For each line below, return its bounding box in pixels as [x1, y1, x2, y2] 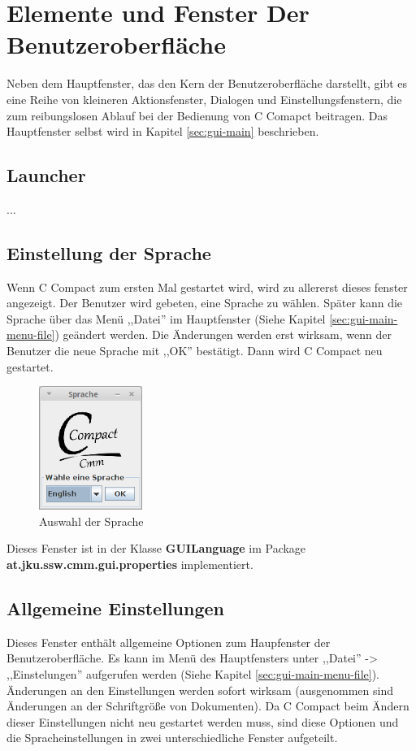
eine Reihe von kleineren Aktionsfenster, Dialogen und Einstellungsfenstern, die [6, 90, 402, 107]
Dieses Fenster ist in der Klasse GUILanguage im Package [6, 540, 306, 557]
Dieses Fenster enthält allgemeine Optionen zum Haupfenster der [6, 633, 331, 650]
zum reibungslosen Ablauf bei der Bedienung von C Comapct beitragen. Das [6, 106, 388, 124]
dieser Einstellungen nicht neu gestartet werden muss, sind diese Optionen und [6, 713, 399, 730]
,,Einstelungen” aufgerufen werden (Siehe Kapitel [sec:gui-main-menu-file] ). [6, 665, 379, 682]
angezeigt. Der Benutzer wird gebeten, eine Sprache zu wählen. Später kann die [6, 294, 403, 311]
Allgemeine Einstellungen [6, 595, 224, 620]
